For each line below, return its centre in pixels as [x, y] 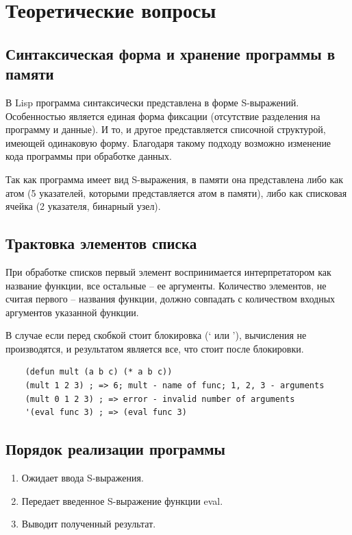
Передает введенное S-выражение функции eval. [122, 500]
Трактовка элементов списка [101, 243]
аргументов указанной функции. [72, 312]
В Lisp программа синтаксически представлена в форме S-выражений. [152, 102]
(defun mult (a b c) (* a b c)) [99, 372]
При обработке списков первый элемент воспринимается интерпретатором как [168, 271]
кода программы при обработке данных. [89, 156]
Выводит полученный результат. [89, 524]
